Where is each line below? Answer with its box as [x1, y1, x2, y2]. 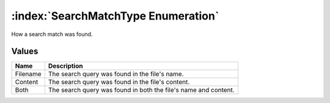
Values [11, 46, 38, 57]
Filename [15, 70, 42, 79]
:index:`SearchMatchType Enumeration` [11, 9, 219, 23]
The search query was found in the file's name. [48, 70, 184, 79]
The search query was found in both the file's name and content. [48, 86, 235, 94]
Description [48, 62, 83, 70]
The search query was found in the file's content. [48, 78, 190, 87]
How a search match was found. [11, 30, 93, 38]
